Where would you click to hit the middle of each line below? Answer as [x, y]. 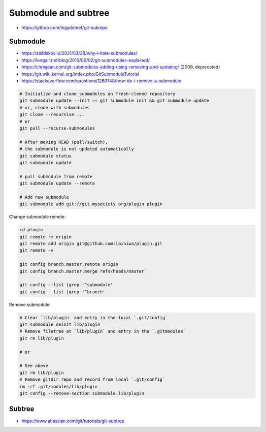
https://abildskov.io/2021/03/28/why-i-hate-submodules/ [79, 53]
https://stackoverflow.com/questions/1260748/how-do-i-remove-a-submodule [101, 81]
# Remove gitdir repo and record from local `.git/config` [92, 380]
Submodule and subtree [59, 13]
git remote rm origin [46, 237]
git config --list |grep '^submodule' [66, 285]
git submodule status [46, 156]
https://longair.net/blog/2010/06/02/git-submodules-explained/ [86, 60]
